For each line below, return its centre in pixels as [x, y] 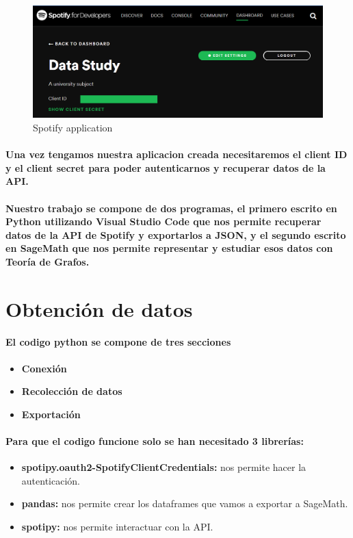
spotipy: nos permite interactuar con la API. [117, 527]
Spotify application [73, 127]
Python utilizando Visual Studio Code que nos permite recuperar [164, 221]
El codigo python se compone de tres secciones [118, 342]
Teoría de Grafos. [48, 261]
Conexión [44, 368]
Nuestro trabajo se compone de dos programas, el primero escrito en [171, 208]
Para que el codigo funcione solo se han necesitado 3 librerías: [155, 441]
